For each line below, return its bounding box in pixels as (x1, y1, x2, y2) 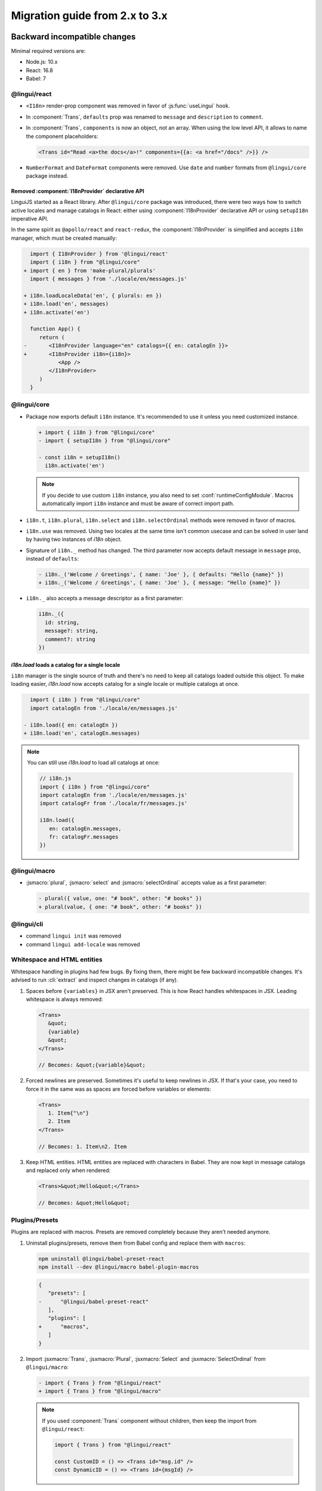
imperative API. (11, 215, 49, 222)
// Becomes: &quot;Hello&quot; (38, 1199, 131, 1206)
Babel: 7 (26, 75, 47, 82)
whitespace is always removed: (26, 995, 104, 1003)
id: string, (45, 619, 80, 626)
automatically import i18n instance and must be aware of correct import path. (42, 500, 235, 507)
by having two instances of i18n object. (26, 536, 122, 543)
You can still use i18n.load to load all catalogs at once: (27, 759, 160, 766)
